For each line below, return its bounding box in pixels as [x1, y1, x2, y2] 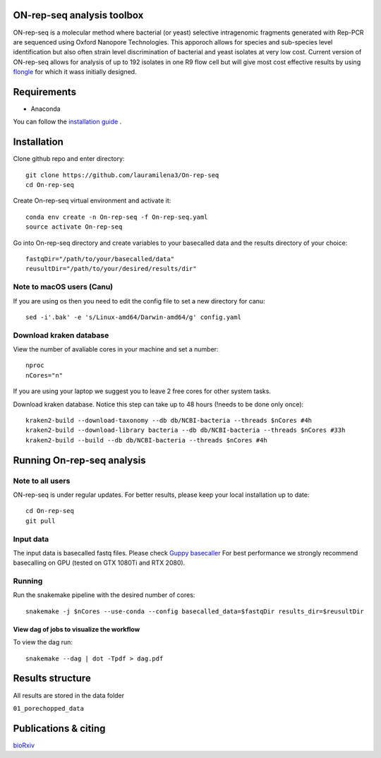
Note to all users [13, 476, 71, 486]
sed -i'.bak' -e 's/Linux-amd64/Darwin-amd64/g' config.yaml [25, 313, 241, 321]
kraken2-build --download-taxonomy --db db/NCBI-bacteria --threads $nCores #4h [25, 416, 313, 425]
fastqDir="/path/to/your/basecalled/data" [25, 255, 175, 263]
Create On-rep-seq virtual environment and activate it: [13, 196, 171, 205]
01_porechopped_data [13, 704, 85, 712]
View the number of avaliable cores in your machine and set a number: [13, 345, 219, 354]
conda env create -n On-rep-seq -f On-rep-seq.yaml [25, 212, 208, 221]
